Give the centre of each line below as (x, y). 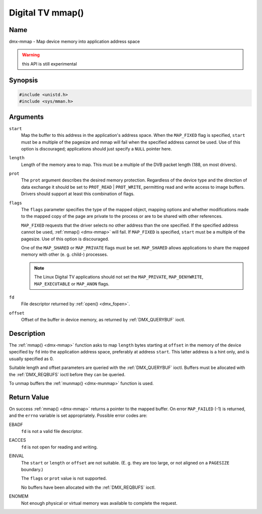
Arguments (26, 117)
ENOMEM (19, 496)
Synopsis (24, 80)
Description (27, 333)
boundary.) (32, 469)
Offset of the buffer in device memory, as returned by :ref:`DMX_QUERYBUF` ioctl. (103, 320)
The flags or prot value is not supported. (64, 479)
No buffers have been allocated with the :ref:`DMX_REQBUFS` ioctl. (88, 487)
